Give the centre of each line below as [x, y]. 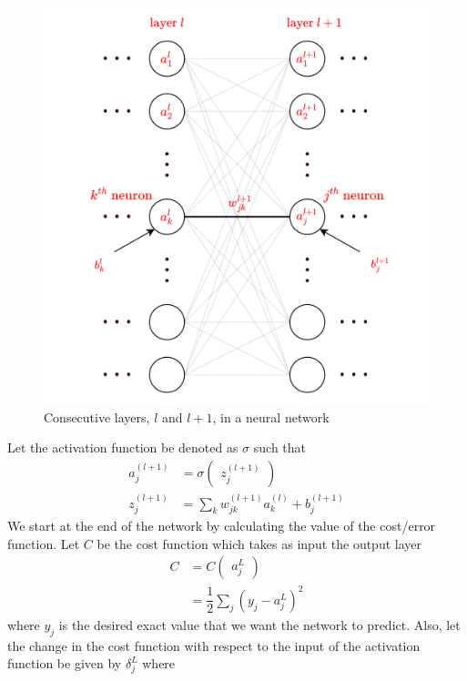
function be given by [65, 663]
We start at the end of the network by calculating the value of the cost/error [222, 525]
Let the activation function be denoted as [123, 447]
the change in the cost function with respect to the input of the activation [214, 645]
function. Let [44, 543]
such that [280, 447]
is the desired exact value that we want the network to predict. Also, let [259, 624]
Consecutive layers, [97, 417]
